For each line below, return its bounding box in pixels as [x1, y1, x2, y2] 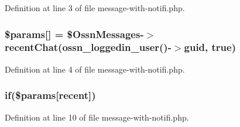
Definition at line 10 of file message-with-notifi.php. [5, 111, 189, 123]
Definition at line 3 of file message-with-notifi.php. [5, 2, 185, 13]
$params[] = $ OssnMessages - [5, 26, 144, 41]
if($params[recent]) [5, 88, 96, 102]
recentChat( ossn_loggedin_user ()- [5, 40, 172, 54]
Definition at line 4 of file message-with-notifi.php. [5, 63, 185, 75]
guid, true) [184, 40, 236, 54]
